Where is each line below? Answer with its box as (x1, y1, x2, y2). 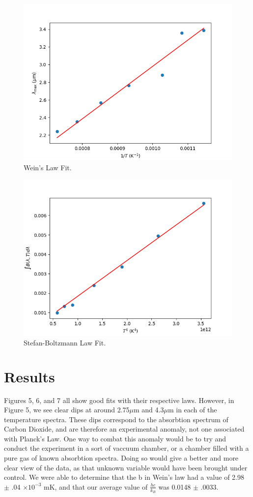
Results (4, 366, 55, 386)
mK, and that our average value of (44, 481, 148, 492)
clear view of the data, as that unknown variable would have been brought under (4, 462, 248, 472)
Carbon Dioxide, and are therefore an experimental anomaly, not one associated (4, 424, 245, 434)
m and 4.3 (134, 404, 164, 415)
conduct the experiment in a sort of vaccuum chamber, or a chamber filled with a (4, 443, 249, 453)
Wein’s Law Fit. (24, 162, 72, 172)
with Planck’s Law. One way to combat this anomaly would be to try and (4, 433, 226, 443)
